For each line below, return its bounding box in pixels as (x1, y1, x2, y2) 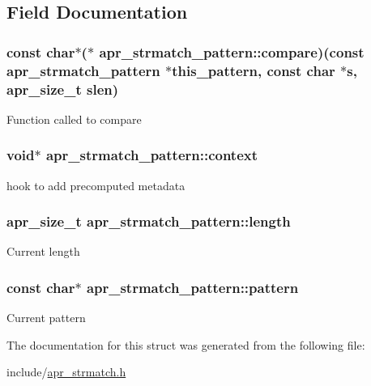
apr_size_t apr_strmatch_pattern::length (6, 211, 291, 231)
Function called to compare (6, 110, 142, 127)
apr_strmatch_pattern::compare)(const (99, 41, 365, 62)
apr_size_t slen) (6, 78, 119, 99)
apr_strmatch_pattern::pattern (86, 277, 299, 297)
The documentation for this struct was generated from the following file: (6, 336, 365, 353)
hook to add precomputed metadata (6, 176, 185, 193)
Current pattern (6, 309, 86, 326)
